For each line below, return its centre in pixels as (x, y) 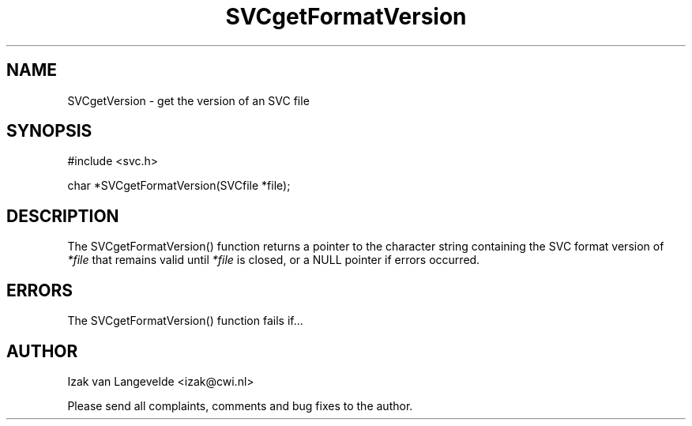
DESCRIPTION (63, 216)
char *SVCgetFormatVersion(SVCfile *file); (179, 186)
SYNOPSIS (49, 131)
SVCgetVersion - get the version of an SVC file (188, 100)
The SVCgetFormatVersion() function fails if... (185, 321)
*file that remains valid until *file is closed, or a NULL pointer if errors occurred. (274, 260)
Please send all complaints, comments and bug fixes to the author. (240, 405)
